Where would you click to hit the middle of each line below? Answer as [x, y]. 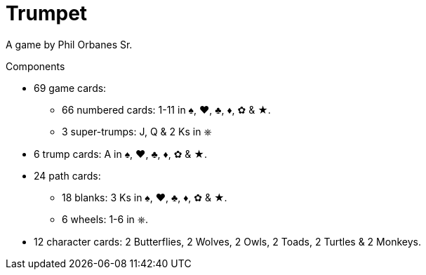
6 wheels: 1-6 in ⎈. [105, 219]
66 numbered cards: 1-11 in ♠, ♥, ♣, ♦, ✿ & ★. [166, 109]
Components [35, 66]
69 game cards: [70, 88]
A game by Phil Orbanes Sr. [69, 44]
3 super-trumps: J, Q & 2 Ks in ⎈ [137, 131]
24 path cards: [67, 175]
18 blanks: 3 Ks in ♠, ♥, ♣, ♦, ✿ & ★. [145, 197]
